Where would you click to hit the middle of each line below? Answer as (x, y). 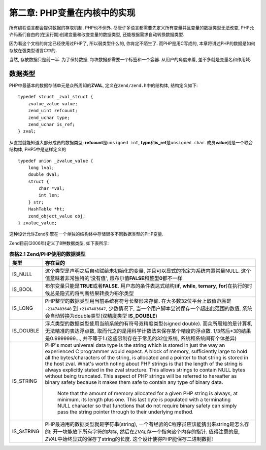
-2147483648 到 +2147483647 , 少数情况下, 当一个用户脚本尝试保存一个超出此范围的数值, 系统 (149, 308)
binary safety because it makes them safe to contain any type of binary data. (134, 382)
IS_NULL (22, 274)
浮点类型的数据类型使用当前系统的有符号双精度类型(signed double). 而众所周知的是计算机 (149, 324)
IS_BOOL (22, 289)
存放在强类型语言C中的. (33, 50)
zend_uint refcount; (53, 111)
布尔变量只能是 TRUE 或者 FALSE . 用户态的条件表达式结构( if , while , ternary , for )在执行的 (146, 286)
